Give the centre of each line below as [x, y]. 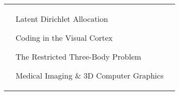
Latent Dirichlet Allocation [62, 19]
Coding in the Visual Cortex [64, 38]
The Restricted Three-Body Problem [79, 56]
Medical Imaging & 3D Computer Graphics [90, 75]
